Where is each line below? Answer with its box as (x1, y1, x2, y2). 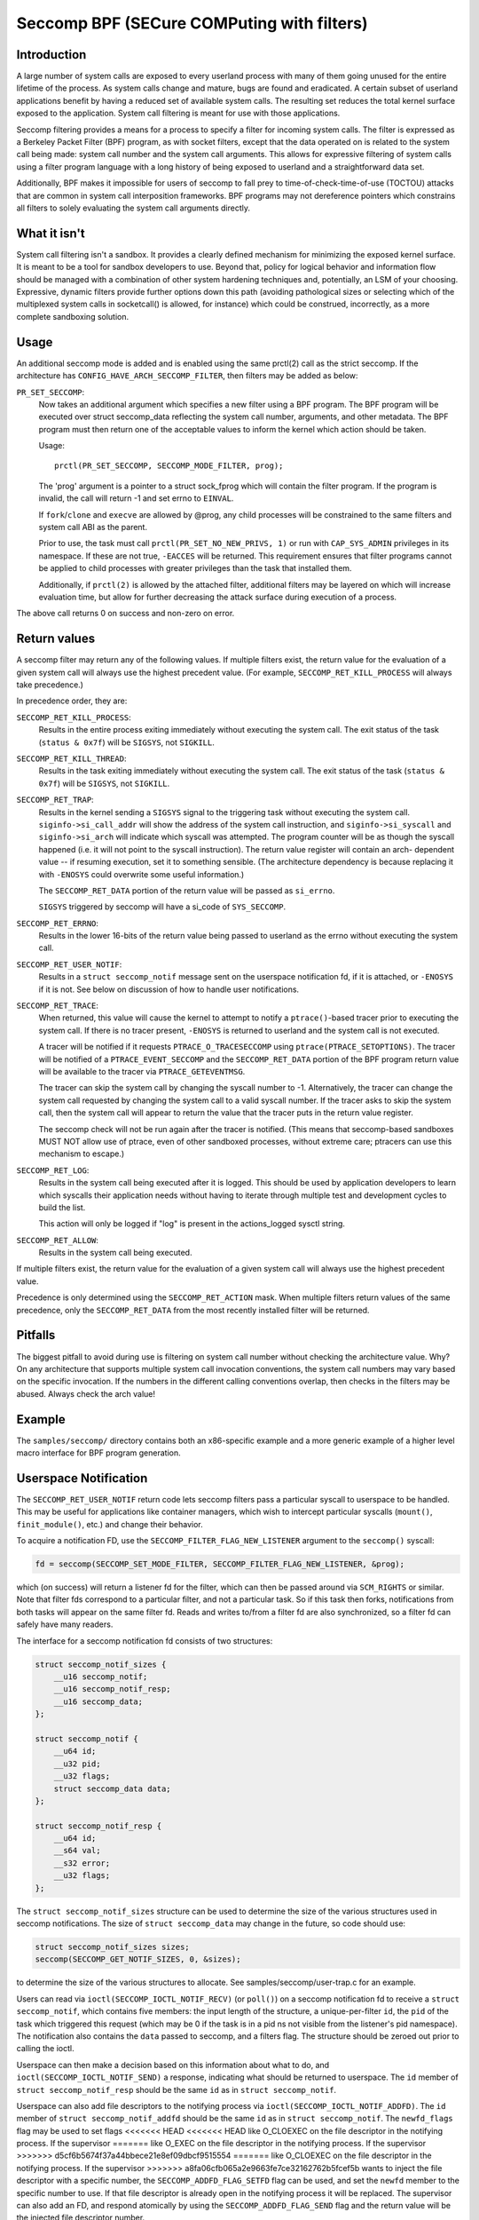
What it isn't (16, 226, 85, 241)
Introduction (16, 47, 87, 62)
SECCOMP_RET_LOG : (16, 1164, 90, 1176)
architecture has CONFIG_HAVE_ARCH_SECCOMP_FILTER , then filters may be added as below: (16, 370, 358, 381)
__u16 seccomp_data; (53, 1696, 144, 1707)
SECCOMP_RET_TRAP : (16, 795, 94, 805)
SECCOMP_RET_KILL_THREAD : (16, 753, 127, 764)
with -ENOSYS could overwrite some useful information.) (38, 868, 245, 879)
